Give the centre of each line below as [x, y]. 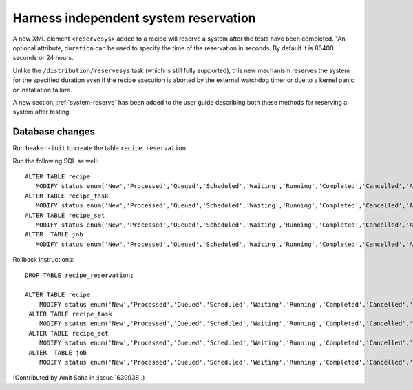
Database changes [54, 132]
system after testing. [42, 112]
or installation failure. [42, 90]
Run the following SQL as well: [56, 161]
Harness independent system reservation [134, 18]
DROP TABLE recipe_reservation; [80, 275]
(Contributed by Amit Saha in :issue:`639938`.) [79, 378]
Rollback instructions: [43, 260]
